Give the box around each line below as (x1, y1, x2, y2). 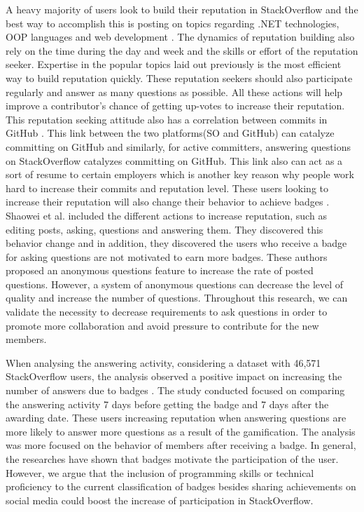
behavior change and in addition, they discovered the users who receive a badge (6, 236, 347, 250)
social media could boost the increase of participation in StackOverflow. (6, 492, 314, 507)
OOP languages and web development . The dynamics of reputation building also (6, 29, 355, 44)
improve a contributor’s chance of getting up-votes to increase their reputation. (6, 98, 345, 113)
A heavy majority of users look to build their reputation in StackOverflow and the (6, 2, 358, 16)
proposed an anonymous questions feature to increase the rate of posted (6, 263, 314, 278)
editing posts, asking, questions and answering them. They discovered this (6, 222, 323, 236)
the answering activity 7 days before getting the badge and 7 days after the (6, 396, 329, 411)
